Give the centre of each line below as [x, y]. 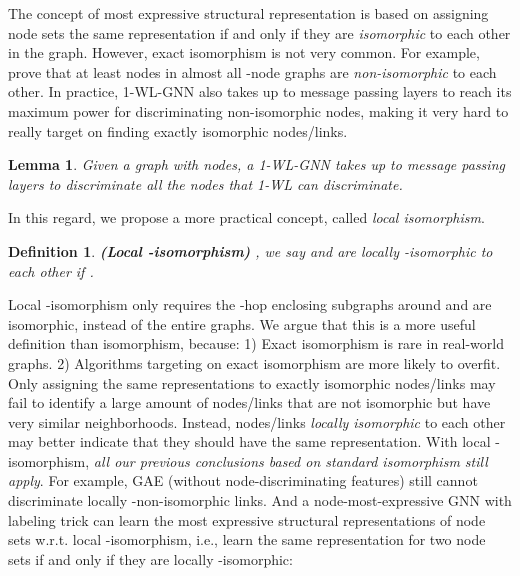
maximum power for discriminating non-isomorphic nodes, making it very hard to [258, 110]
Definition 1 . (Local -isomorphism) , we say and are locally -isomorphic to [250, 250]
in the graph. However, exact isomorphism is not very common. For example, [244, 52]
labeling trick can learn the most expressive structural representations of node [247, 519]
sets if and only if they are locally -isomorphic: [150, 558]
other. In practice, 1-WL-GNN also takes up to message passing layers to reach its [260, 91]
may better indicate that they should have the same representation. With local [249, 441]
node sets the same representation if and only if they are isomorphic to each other [259, 32]
